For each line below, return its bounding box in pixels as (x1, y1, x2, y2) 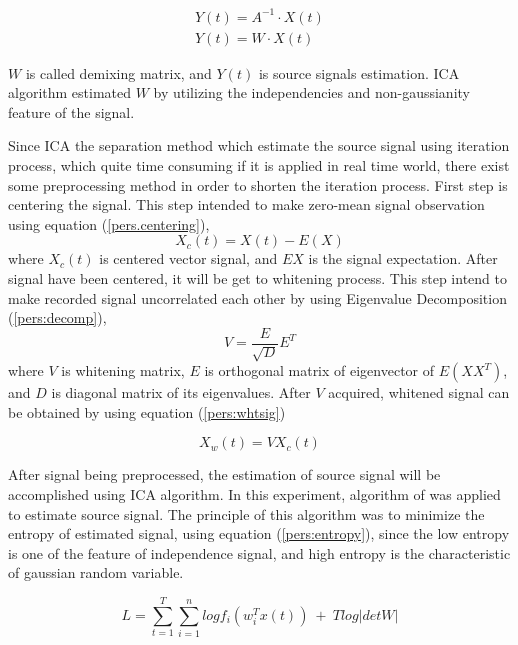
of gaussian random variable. (8, 562, 184, 583)
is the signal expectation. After (308, 248, 498, 269)
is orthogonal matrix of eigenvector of (204, 360, 435, 381)
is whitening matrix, (61, 360, 185, 381)
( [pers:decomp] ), (8, 307, 107, 328)
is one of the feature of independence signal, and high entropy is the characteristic (8, 542, 511, 563)
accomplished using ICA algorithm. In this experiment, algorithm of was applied (8, 483, 501, 504)
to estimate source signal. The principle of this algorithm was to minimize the (8, 503, 485, 524)
